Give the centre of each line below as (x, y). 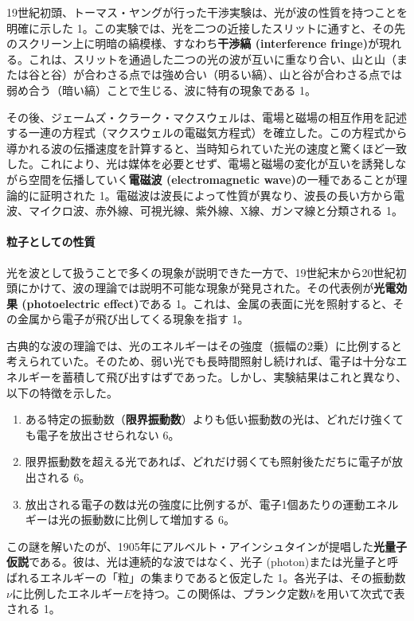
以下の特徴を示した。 (62, 392)
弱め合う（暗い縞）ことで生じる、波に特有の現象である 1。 (162, 90)
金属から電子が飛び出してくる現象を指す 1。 (133, 319)
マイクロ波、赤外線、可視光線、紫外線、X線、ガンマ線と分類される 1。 (215, 211)
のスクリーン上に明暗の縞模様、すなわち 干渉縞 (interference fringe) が (193, 43)
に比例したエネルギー (67, 593)
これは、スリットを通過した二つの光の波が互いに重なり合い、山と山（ (212, 59)
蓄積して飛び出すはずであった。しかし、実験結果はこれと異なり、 (234, 377)
